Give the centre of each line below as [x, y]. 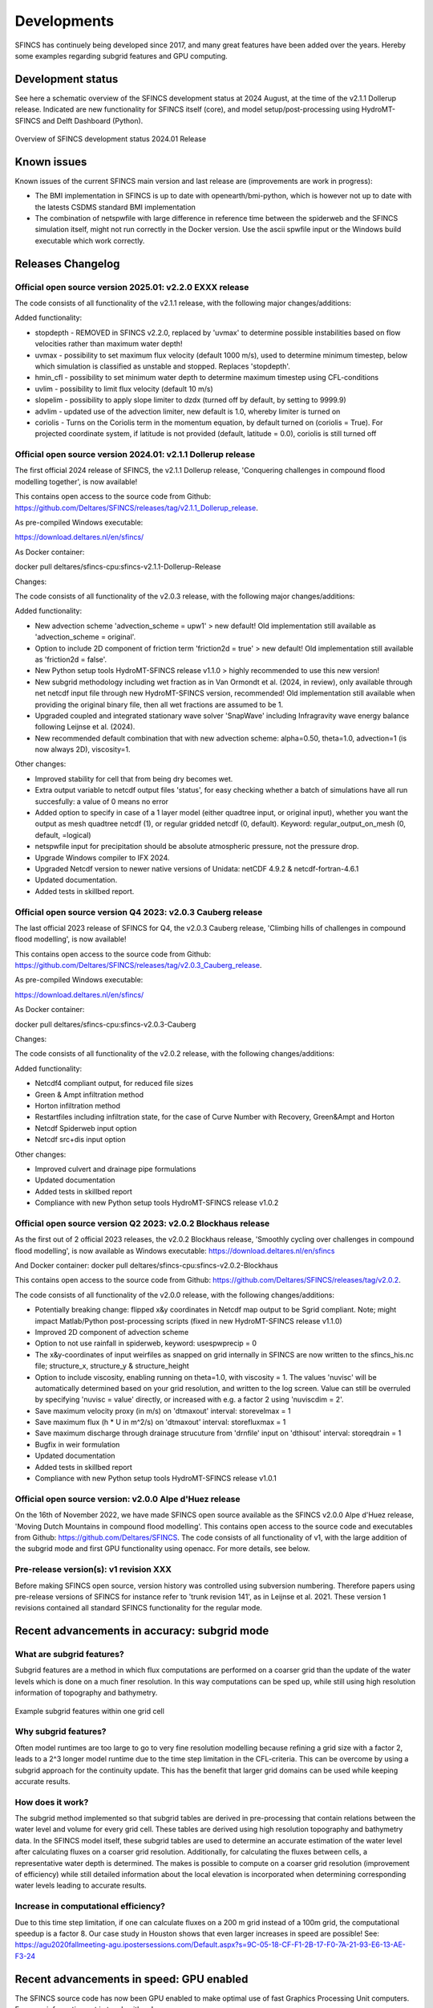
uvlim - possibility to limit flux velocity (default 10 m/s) [124, 389]
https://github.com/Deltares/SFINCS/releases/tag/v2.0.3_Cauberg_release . [138, 965]
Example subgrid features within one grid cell [89, 1711]
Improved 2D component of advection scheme [112, 1332]
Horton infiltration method [77, 1105]
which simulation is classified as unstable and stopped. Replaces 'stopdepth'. [162, 366]
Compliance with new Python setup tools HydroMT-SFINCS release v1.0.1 [156, 1479]
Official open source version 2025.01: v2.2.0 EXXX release [132, 287]
